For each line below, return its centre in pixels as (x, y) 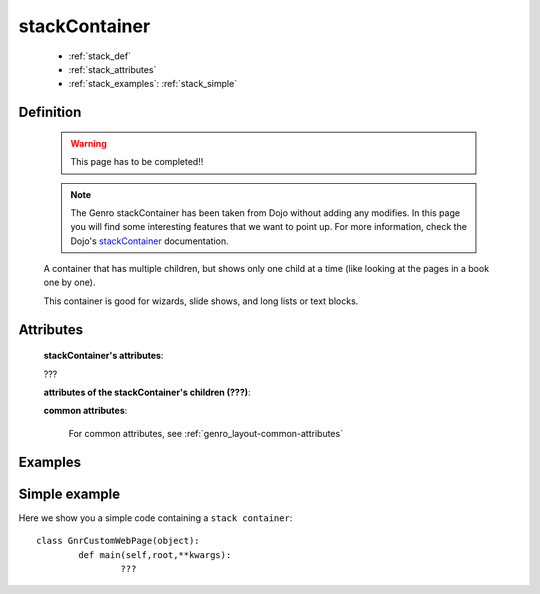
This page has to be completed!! (137, 162)
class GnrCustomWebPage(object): (118, 541)
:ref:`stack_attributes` (112, 69)
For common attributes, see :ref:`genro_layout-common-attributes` (206, 433)
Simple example (69, 493)
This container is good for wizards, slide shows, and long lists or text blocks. (201, 301)
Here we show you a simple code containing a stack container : (155, 517)
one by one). (69, 282)
